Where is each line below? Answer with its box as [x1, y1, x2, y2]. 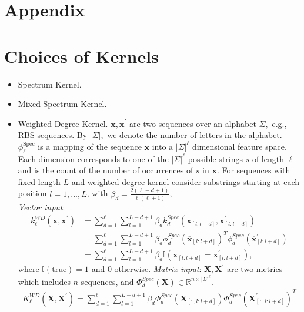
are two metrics [227, 263, 283, 275]
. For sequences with [216, 164, 290, 176]
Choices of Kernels [4, 43, 159, 68]
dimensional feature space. [192, 140, 287, 152]
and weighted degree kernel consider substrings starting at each [71, 175, 300, 187]
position [18, 187, 47, 199]
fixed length [18, 175, 61, 187]
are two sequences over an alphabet [129, 117, 256, 129]
